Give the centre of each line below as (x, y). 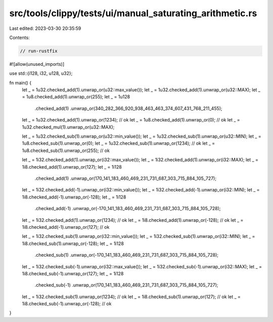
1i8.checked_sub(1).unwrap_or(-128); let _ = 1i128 (73, 244)
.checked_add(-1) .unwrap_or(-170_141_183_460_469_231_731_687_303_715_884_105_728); (128, 209)
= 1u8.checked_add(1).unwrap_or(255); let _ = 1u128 (76, 97)
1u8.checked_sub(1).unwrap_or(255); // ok (66, 150)
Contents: (19, 37)
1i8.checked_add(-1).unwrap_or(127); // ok (66, 227)
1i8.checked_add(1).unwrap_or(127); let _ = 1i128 (72, 167)
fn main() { (20, 83)
